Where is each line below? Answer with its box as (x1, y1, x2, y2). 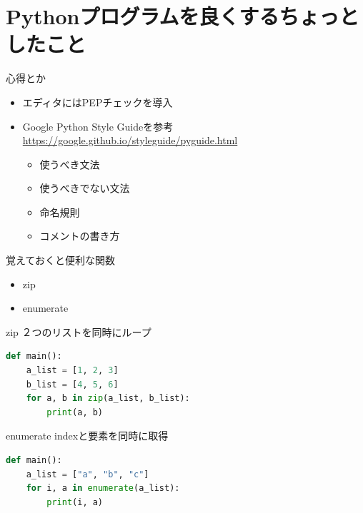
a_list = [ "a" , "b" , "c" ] (26, 469, 149, 479)
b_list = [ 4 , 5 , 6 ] (26, 379, 119, 390)
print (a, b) (46, 407, 104, 417)
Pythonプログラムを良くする (6, 1, 279, 31)
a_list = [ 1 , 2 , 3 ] (26, 365, 119, 376)
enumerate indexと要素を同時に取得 (6, 428, 169, 443)
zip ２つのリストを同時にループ (6, 324, 151, 339)
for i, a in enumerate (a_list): (26, 483, 180, 494)
